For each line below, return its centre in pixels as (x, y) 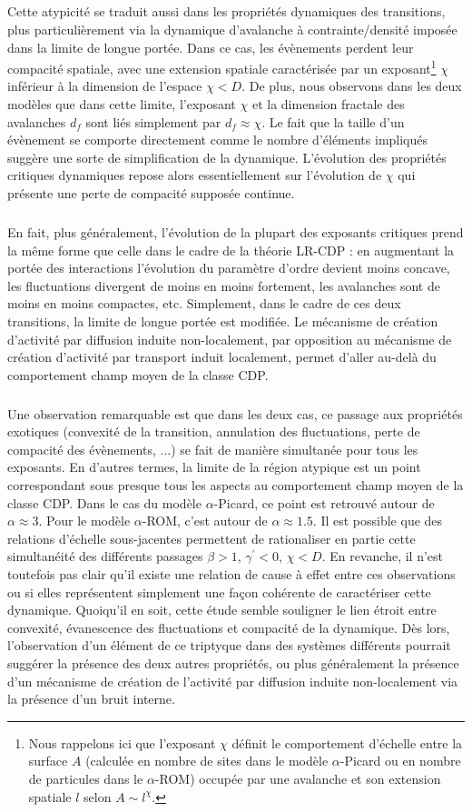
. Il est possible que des (378, 521)
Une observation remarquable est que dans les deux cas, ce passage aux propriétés (235, 413)
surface (48, 761)
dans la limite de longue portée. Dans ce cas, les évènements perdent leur (211, 47)
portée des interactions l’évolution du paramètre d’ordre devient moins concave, (229, 268)
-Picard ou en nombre (400, 761)
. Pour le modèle (84, 521)
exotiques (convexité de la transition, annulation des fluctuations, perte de (214, 431)
